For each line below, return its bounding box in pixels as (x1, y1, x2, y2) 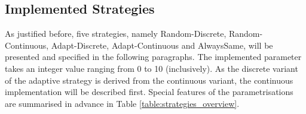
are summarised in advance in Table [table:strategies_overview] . (5, 97, 240, 109)
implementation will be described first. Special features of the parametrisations (5, 85, 293, 98)
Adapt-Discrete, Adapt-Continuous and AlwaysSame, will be (51, 39, 273, 51)
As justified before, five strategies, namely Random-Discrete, (5, 27, 227, 40)
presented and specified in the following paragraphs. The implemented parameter (5, 50, 302, 63)
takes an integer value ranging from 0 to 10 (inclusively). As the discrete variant (5, 62, 298, 74)
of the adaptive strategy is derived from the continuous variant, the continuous (5, 74, 293, 86)
